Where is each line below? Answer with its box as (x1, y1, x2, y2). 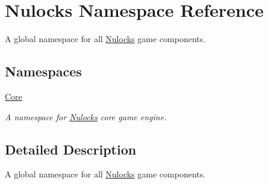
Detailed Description (5, 140, 137, 158)
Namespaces (5, 62, 82, 81)
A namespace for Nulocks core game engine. (5, 110, 167, 123)
